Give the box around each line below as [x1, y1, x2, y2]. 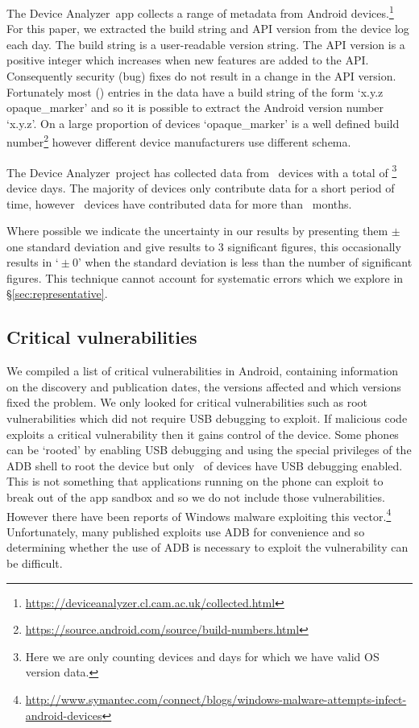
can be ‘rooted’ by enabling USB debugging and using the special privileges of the [6, 441, 412, 458]
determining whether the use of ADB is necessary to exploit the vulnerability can [6, 539, 409, 556]
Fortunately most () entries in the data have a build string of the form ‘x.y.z [6, 83, 384, 100]
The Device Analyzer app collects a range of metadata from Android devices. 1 [6, 2, 394, 21]
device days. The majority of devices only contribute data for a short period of [6, 179, 395, 196]
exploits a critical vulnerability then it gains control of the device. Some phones [6, 425, 399, 442]
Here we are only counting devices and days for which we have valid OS [25, 647, 380, 664]
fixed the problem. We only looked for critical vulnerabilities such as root [6, 394, 368, 411]
